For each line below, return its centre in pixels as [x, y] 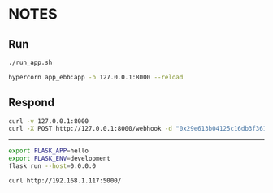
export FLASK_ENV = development [60, 159]
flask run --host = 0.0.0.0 [52, 166]
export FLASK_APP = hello [49, 151]
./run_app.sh [30, 62]
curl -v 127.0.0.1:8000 [49, 121]
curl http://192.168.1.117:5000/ [65, 180]
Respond [32, 103]
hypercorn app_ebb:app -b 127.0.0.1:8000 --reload [96, 77]
